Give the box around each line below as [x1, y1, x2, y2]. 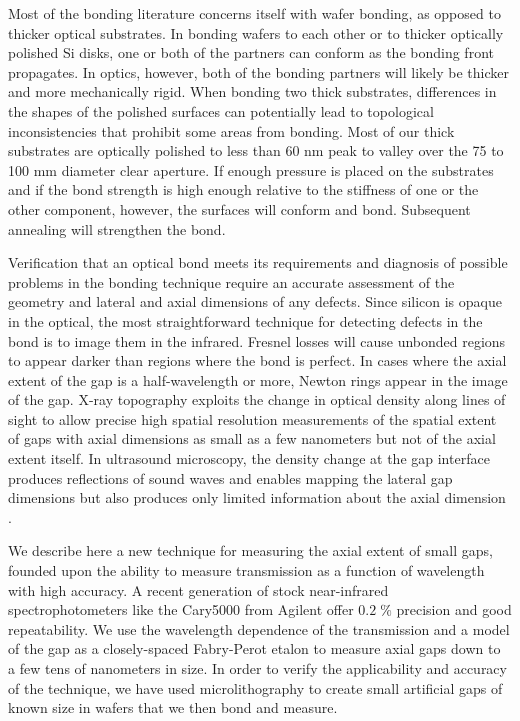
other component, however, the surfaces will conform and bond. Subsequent [8, 198, 471, 219]
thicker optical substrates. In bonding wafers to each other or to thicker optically [8, 22, 504, 43]
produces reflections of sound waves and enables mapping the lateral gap [8, 467, 453, 488]
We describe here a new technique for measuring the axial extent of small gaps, [8, 540, 493, 561]
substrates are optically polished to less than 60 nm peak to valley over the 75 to [8, 140, 504, 161]
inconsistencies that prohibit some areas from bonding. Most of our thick [8, 120, 455, 141]
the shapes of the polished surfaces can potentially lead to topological [8, 100, 434, 121]
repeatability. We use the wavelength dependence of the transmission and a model [8, 618, 510, 639]
